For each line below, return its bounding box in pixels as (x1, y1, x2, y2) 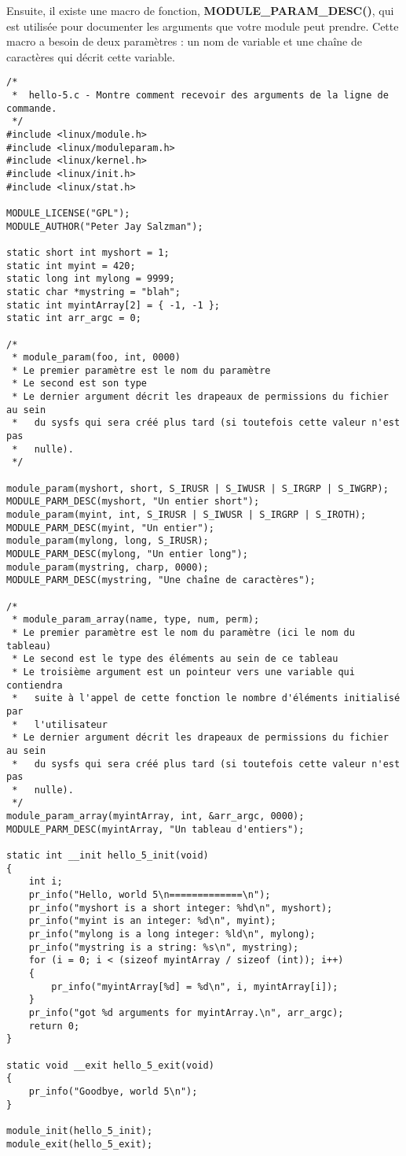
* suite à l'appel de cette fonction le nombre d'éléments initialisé (12, 692, 401, 704)
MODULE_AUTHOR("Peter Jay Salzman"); (6, 220, 203, 232)
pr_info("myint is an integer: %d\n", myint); (28, 915, 276, 927)
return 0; (28, 1020, 80, 1032)
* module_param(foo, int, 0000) (12, 352, 181, 364)
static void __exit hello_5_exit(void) (6, 1059, 214, 1071)
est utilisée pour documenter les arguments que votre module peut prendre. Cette (6, 17, 399, 34)
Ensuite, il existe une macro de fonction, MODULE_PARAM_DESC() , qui (6, 2, 394, 18)
